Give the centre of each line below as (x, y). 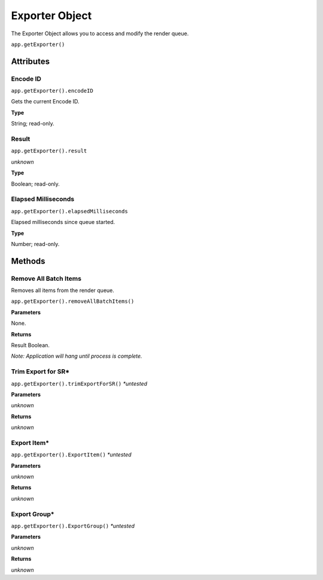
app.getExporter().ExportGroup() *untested (73, 526)
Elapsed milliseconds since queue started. (63, 222)
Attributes (31, 61)
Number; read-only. (35, 244)
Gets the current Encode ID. (45, 102)
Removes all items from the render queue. (63, 290)
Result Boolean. (31, 345)
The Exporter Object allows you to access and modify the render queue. (100, 33)
